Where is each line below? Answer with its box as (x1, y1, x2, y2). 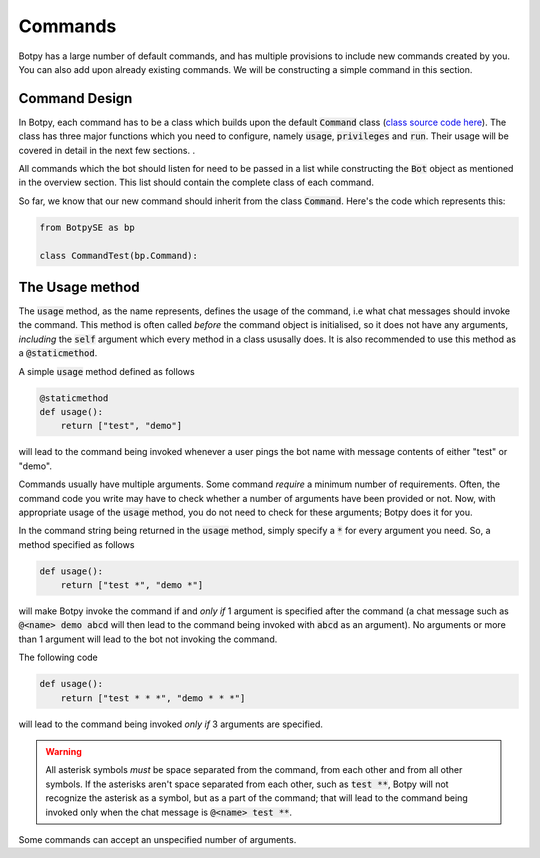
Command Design (18, 90, 133, 107)
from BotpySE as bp (39, 221, 135, 233)
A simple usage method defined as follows (18, 365, 195, 377)
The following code (18, 651, 99, 664)
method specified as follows (18, 538, 135, 550)
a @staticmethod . (18, 347, 98, 359)
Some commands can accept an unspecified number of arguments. (18, 833, 297, 845)
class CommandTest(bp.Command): (39, 250, 199, 261)
